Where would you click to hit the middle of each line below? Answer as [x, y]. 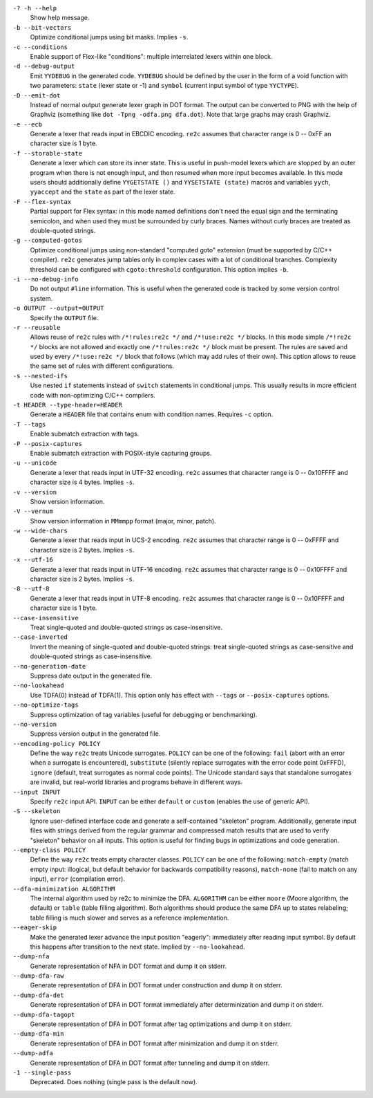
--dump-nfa [31, 957]
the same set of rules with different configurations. [102, 366]
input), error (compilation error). [78, 879]
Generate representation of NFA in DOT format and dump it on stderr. [128, 966]
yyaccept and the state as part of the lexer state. [103, 192]
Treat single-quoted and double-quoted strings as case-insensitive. [126, 627]
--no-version [35, 724]
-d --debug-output [44, 66]
